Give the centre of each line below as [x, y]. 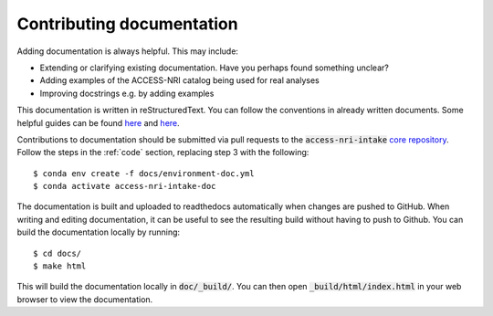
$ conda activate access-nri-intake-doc [125, 186]
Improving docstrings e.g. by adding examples [127, 93]
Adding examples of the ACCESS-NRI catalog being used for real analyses [179, 80]
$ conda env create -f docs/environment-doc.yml [144, 173]
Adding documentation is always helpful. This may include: [128, 51]
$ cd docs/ [58, 253]
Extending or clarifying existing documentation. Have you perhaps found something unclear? [215, 68]
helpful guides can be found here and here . [98, 122]
